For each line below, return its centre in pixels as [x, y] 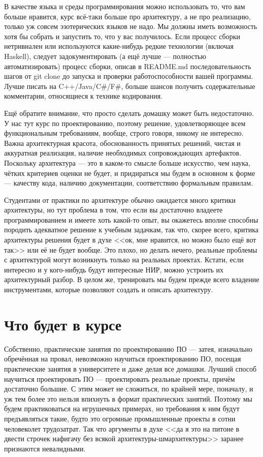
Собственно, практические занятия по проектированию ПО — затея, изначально [128, 348]
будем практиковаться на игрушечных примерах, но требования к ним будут [122, 408]
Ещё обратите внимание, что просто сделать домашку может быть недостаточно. [129, 113]
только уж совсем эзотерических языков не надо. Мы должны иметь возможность [131, 26]
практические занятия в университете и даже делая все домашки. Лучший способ [130, 368]
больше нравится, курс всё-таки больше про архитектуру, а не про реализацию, [127, 16]
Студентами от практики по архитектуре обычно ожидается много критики [120, 200]
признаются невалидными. [45, 448]
